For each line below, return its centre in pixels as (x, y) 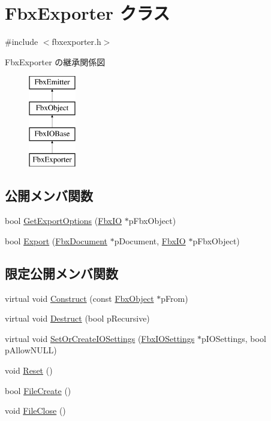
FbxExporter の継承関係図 (55, 61)
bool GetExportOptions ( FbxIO (64, 221)
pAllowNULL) (31, 350)
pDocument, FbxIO (150, 240)
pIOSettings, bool (234, 338)
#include (22, 42)
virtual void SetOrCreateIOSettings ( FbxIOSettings (100, 338)
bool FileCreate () (38, 390)
